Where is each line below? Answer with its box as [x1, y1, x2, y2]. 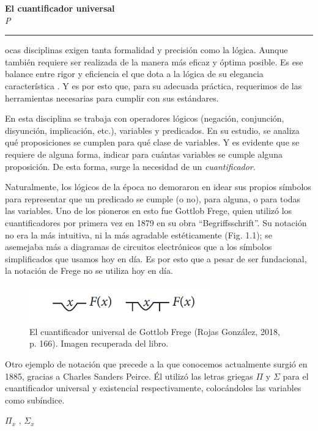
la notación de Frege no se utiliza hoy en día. [5, 264, 173, 277]
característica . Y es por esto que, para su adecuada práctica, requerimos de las [5, 79, 302, 92]
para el [283, 369, 309, 382]
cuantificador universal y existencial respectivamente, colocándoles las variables [5, 381, 301, 394]
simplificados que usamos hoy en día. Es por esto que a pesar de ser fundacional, [5, 252, 307, 265]
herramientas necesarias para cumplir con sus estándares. [5, 91, 219, 104]
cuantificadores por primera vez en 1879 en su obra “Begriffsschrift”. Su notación [5, 216, 307, 229]
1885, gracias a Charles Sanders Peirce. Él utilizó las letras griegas [5, 369, 253, 382]
